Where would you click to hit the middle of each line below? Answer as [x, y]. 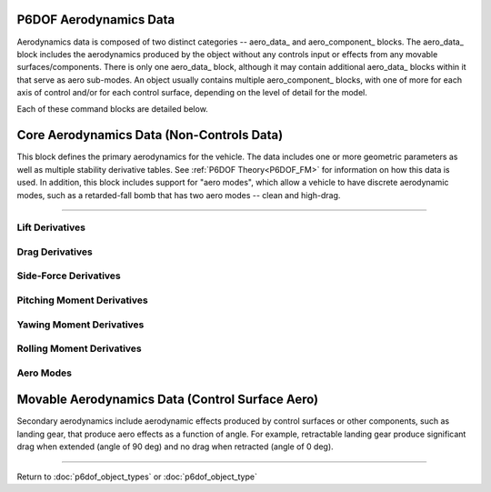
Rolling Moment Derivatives [79, 348]
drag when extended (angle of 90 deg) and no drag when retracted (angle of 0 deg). [175, 447]
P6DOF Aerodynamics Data [96, 20]
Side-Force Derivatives [69, 276]
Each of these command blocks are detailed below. [112, 109]
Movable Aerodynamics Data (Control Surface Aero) [168, 400]
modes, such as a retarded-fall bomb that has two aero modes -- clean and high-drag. [179, 195]
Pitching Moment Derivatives [83, 300]
